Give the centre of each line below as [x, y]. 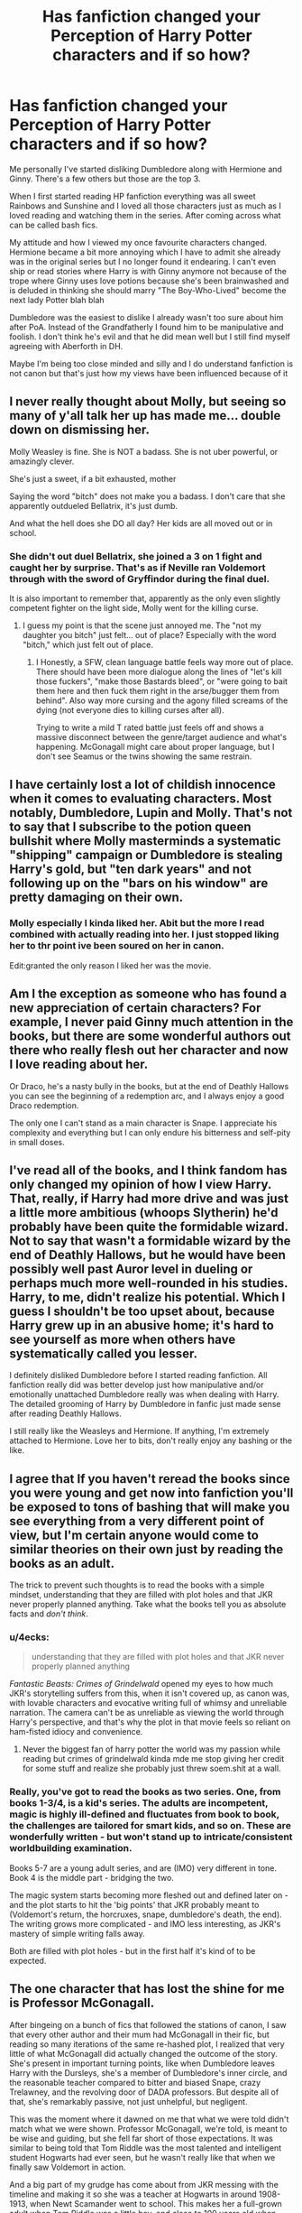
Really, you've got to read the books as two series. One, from [145, 1792]
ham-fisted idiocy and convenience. [76, 1732]
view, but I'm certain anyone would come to [134, 1535]
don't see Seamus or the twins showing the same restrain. [144, 756]
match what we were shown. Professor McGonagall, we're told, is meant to [148, 2128]
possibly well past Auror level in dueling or [131, 1269]
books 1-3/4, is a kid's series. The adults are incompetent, [139, 1803]
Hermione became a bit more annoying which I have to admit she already [145, 252]
